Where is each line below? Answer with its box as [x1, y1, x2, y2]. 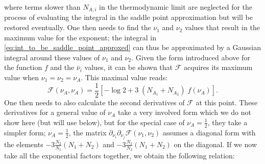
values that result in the [185, 22, 260, 33]
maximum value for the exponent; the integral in [4, 32, 156, 42]
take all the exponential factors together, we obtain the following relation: [4, 150, 235, 161]
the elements [4, 138, 43, 149]
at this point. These [196, 97, 258, 107]
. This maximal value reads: [81, 72, 168, 83]
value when [4, 72, 39, 83]
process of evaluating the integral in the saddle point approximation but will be [4, 12, 253, 22]
